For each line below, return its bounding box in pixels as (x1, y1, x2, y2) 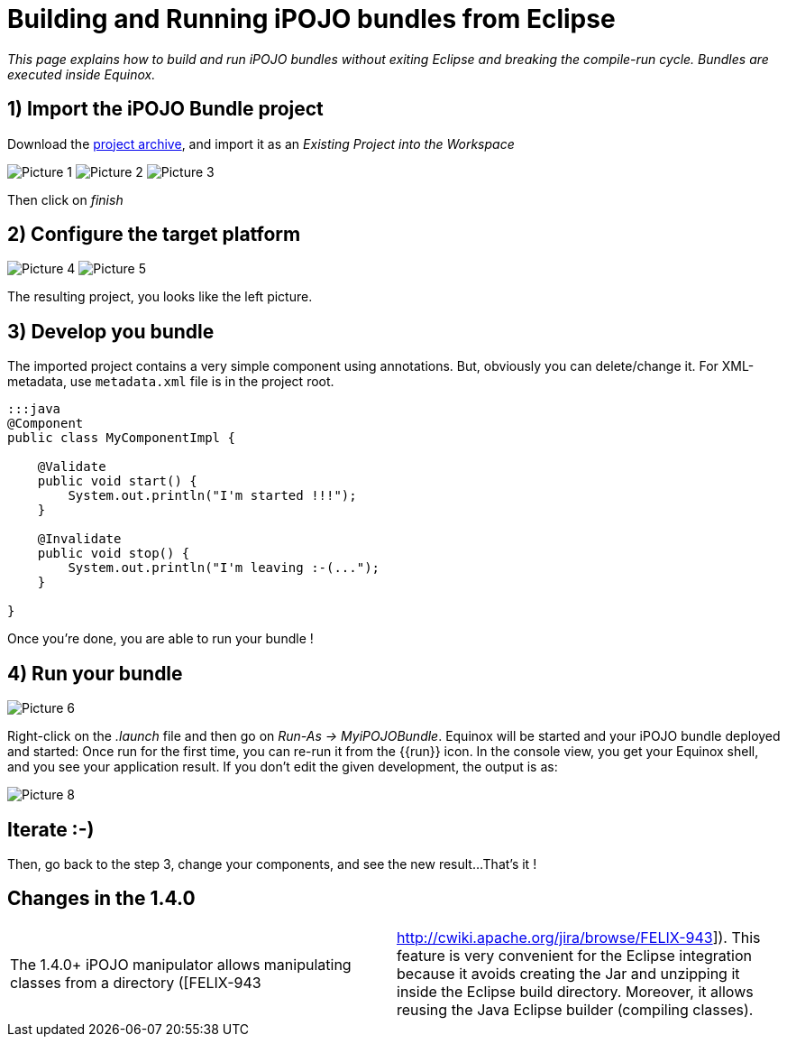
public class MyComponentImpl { (7, 430, 235, 446)
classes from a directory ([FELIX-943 (10, 973, 261, 992)
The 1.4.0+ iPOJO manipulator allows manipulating (10, 955, 352, 974)
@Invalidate (37, 531, 122, 547)
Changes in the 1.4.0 (7, 887, 196, 910)
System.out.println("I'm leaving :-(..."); (68, 560, 380, 576)
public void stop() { (37, 546, 190, 561)
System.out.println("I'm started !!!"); (68, 488, 357, 504)
